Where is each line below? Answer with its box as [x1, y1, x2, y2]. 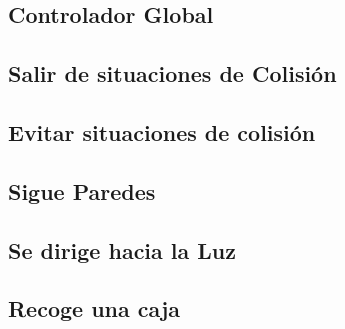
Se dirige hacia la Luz [8, 234, 237, 265]
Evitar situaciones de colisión [8, 116, 316, 147]
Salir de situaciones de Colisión [8, 58, 337, 89]
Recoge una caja [8, 293, 181, 324]
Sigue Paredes [8, 175, 156, 206]
